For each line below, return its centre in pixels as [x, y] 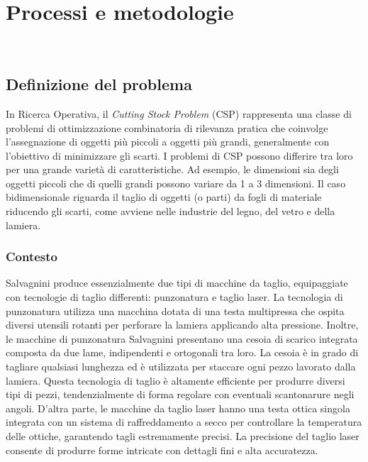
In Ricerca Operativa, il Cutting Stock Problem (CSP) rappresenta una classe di [179, 113]
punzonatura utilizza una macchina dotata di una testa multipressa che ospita [175, 310]
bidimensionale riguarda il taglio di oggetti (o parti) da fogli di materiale [164, 197]
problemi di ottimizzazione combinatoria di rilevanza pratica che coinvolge [167, 127]
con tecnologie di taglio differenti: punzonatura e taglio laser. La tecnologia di [174, 297]
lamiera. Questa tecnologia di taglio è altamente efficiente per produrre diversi [175, 380]
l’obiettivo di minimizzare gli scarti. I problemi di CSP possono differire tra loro [179, 155]
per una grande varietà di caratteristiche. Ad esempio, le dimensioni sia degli [172, 169]
